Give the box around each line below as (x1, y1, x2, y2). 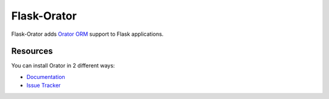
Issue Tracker (26, 82, 61, 89)
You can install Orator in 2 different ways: (11, 62, 115, 69)
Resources (11, 46, 53, 56)
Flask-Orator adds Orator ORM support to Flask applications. (11, 30, 164, 38)
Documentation (26, 73, 65, 80)
